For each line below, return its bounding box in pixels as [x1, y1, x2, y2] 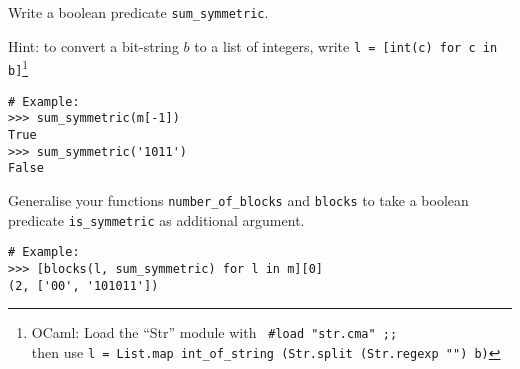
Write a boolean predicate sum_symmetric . [8, 2, 269, 22]
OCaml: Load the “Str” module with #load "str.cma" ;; [31, 322, 398, 343]
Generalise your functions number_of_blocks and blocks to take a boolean [8, 189, 469, 210]
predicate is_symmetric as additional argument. [8, 209, 305, 230]
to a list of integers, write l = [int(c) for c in [194, 35, 498, 56]
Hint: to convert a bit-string [8, 35, 179, 56]
